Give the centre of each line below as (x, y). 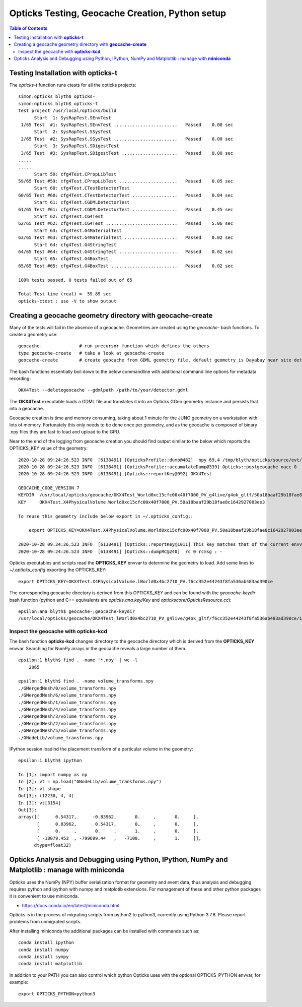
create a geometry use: (33, 335)
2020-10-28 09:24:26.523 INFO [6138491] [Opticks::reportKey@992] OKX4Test (115, 474)
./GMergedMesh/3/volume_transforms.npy (67, 716)
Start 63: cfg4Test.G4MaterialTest (78, 230)
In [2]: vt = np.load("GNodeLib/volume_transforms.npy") (90, 782)
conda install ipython (46, 943)
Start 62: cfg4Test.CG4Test (68, 216)
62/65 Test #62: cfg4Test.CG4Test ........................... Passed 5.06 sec (126, 224)
